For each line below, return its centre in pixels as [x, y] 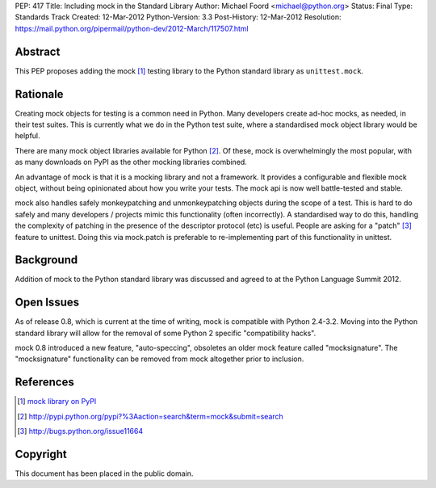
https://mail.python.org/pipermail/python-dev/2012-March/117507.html [132, 28]
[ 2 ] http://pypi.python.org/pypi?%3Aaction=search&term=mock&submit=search [151, 416]
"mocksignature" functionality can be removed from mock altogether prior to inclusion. [159, 359]
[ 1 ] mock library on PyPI [57, 402]
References [44, 383]
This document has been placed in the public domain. [104, 473]
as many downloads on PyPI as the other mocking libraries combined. [131, 162]
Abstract [38, 51]
